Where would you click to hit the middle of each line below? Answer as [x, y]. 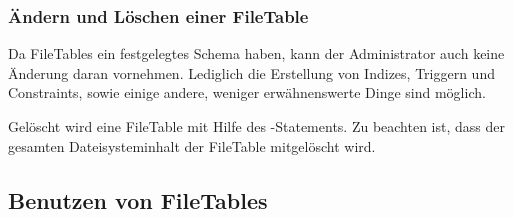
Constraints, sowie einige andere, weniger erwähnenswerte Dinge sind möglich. [247, 92]
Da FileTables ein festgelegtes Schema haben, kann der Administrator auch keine [256, 53]
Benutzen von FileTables [138, 199]
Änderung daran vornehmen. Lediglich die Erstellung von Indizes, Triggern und [251, 72]
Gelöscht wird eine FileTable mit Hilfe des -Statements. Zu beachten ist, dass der [256, 126]
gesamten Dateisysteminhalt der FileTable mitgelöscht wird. [192, 145]
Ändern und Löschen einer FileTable [158, 15]
